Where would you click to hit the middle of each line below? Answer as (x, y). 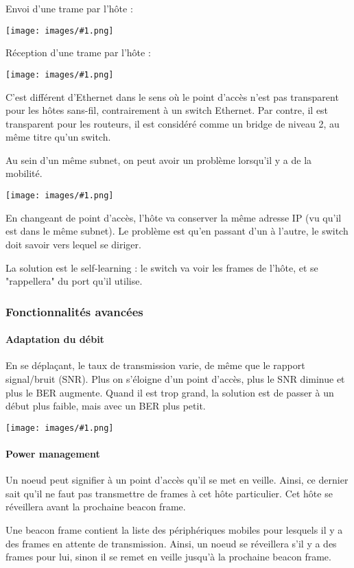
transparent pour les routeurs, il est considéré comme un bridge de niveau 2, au (173, 123)
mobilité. (24, 173)
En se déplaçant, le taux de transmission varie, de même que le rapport (155, 365)
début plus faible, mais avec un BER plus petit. (106, 406)
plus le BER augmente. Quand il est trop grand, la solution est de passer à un (170, 392)
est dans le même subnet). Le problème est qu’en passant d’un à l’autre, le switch (177, 231)
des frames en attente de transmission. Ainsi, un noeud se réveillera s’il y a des (171, 543)
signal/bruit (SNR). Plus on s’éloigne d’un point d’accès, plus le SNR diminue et (175, 378)
